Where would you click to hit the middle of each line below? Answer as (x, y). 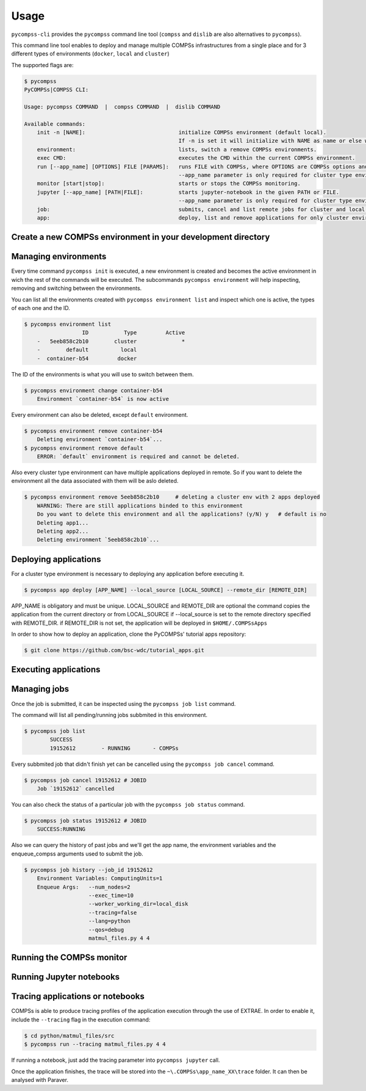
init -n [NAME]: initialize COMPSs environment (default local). (181, 132)
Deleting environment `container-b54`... (100, 440)
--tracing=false (113, 913)
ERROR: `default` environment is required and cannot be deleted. (138, 457)
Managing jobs (40, 689)
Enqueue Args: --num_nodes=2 (84, 887)
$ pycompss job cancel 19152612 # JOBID (85, 780)
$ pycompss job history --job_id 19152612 (88, 870)
